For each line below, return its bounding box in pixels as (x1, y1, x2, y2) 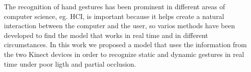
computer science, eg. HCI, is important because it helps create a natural (4, 11, 224, 21)
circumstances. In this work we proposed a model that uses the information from (4, 39, 247, 50)
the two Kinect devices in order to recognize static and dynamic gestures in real (4, 49, 244, 59)
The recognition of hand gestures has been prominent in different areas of (4, 1, 225, 11)
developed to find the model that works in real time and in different (4, 30, 208, 40)
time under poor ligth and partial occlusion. (4, 58, 136, 69)
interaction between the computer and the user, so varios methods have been (4, 20, 235, 31)
